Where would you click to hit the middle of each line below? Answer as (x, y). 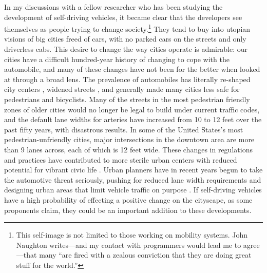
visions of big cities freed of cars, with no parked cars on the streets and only (125, 39)
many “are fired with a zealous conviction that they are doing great (145, 255)
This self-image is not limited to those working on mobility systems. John (132, 235)
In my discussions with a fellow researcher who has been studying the (113, 7)
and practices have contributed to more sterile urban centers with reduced (121, 159)
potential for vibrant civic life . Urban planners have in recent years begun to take (133, 170)
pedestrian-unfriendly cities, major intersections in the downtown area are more (129, 139)
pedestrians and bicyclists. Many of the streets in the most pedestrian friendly (127, 99)
